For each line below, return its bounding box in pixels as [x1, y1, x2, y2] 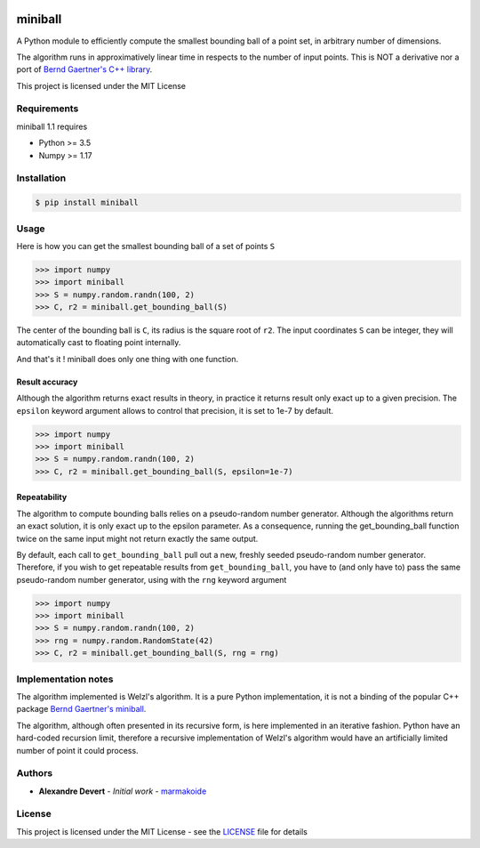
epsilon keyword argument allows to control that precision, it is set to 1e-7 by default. [16, 405, 333, 416]
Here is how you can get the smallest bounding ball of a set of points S [16, 240, 276, 251]
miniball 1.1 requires [16, 121, 88, 132]
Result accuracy [16, 376, 78, 387]
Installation [16, 172, 67, 184]
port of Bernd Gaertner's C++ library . [16, 64, 153, 75]
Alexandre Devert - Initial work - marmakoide [38, 786, 207, 796]
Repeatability [16, 492, 68, 503]
